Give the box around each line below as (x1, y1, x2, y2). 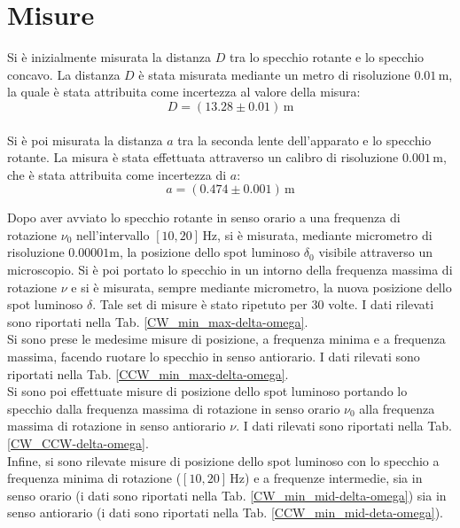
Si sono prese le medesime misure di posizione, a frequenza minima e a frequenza (7, 330, 446, 348)
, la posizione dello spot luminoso (119, 243, 300, 261)
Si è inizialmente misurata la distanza (7, 48, 212, 66)
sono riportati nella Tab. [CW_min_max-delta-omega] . (7, 312, 308, 330)
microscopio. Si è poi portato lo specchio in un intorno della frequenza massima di (7, 260, 453, 279)
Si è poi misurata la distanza (7, 130, 163, 149)
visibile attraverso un (318, 243, 433, 261)
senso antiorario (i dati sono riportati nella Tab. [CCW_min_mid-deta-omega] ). (7, 503, 443, 522)
